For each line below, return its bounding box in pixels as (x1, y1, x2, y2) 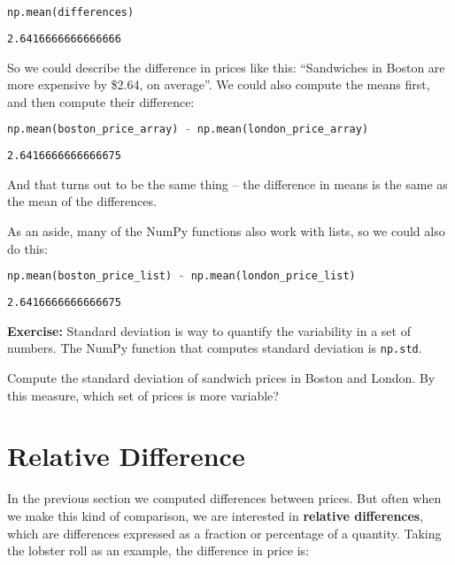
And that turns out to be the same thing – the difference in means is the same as (7, 174, 448, 193)
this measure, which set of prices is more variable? (7, 386, 279, 404)
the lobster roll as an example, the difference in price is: (7, 541, 310, 560)
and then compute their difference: (7, 92, 195, 111)
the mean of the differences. (7, 192, 157, 210)
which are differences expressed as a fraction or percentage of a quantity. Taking (7, 523, 442, 542)
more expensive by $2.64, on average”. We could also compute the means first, (7, 75, 430, 94)
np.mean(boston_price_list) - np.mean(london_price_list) (7, 270, 356, 283)
